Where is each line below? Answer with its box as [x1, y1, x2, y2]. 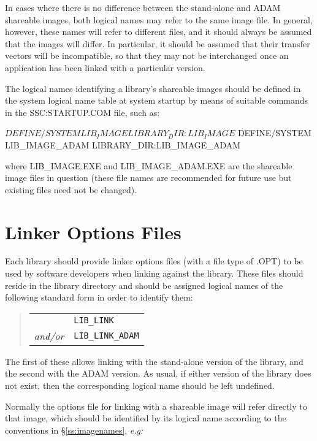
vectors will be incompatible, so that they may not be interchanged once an [5, 49, 289, 62]
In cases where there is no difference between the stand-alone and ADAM [5, 1, 281, 13]
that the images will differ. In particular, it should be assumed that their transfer [5, 37, 310, 50]
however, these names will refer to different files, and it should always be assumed [5, 25, 312, 38]
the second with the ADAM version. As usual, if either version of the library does [5, 367, 311, 380]
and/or [34, 328, 64, 343]
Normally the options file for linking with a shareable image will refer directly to [5, 399, 307, 412]
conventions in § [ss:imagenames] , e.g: [5, 423, 143, 436]
